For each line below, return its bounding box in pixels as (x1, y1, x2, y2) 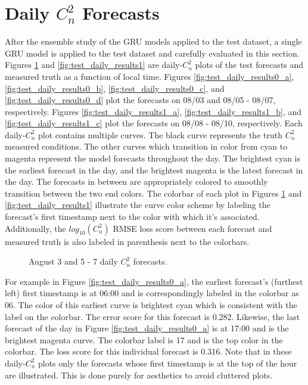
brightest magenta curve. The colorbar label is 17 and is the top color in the (5, 333, 283, 346)
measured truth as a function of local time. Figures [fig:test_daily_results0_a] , (5, 70, 294, 82)
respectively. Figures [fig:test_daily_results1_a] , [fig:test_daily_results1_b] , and (5, 105, 302, 117)
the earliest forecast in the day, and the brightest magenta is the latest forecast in (5, 163, 303, 176)
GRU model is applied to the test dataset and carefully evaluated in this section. (5, 46, 300, 59)
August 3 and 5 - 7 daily (29, 255, 118, 268)
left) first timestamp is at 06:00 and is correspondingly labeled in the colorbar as (5, 287, 299, 299)
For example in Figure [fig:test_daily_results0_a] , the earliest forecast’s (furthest (5, 275, 303, 287)
